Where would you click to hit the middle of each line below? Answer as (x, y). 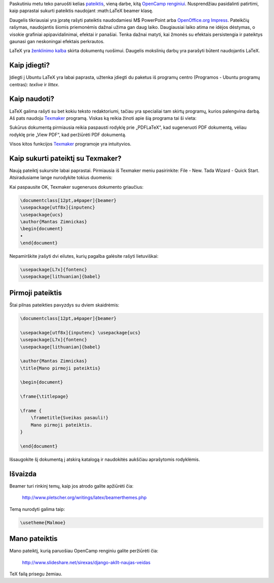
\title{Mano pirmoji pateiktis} (60, 368)
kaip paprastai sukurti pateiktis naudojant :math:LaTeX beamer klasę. (81, 11)
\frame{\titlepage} (44, 397)
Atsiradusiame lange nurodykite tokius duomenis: (61, 178)
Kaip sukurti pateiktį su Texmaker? (65, 158)
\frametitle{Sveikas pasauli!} (70, 418)
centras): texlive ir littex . (34, 84)
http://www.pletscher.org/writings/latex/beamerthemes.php (84, 498)
